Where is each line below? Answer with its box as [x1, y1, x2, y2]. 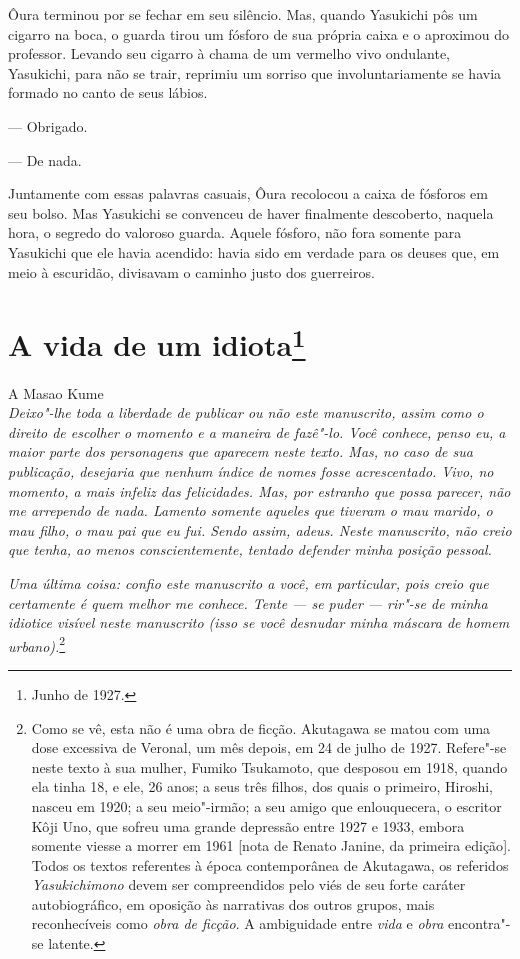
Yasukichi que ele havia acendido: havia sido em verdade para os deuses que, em [8, 241, 500, 262]
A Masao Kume [8, 382, 104, 403]
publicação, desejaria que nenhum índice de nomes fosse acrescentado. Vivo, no [8, 460, 494, 481]
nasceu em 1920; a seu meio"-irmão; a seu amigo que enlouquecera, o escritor [31, 795, 502, 816]
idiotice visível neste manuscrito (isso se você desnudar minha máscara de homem [8, 612, 510, 633]
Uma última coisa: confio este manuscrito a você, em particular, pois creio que [8, 572, 489, 593]
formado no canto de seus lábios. [8, 82, 208, 103]
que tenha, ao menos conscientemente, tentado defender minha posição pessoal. [8, 539, 492, 560]
